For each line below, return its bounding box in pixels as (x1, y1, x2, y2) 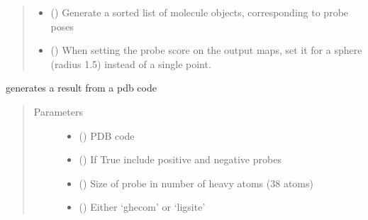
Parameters (33, 104, 83, 119)
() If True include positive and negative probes (79, 152, 281, 167)
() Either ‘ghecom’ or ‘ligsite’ (79, 199, 206, 214)
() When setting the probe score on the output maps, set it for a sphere (50, 43, 362, 57)
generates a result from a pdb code (6, 80, 157, 95)
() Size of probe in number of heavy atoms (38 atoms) (79, 175, 313, 190)
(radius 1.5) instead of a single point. (50, 56, 211, 71)
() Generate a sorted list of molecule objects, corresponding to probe (50, 5, 349, 19)
